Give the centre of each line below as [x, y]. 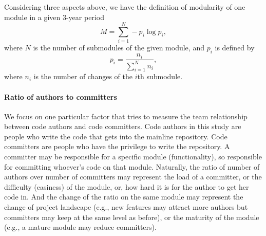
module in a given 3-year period [54, 17]
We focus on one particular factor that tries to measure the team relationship [126, 116]
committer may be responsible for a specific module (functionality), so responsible [133, 157]
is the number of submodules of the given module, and [119, 48]
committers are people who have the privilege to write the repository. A [117, 146]
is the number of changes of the [83, 76]
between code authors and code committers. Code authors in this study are [123, 126]
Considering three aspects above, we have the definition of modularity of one [125, 7]
